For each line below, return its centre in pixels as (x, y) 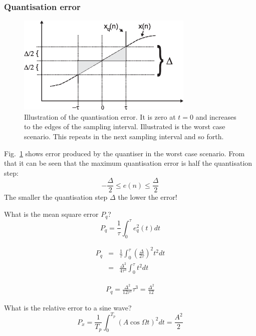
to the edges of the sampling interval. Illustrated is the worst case (125, 126)
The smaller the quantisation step (56, 197)
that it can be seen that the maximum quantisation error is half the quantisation (128, 163)
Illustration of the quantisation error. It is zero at (100, 116)
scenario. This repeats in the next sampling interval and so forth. (124, 136)
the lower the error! (148, 197)
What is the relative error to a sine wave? (68, 307)
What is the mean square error (51, 214)
